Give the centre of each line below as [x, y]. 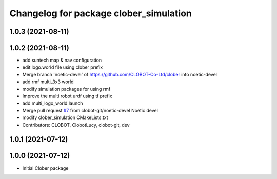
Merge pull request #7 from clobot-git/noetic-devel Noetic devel [90, 110]
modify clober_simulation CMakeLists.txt [65, 117]
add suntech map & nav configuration [62, 60]
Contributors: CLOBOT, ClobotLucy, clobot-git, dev [76, 125]
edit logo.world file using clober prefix [63, 67]
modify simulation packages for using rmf [66, 89]
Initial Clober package [45, 168]
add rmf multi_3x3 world [48, 82]
